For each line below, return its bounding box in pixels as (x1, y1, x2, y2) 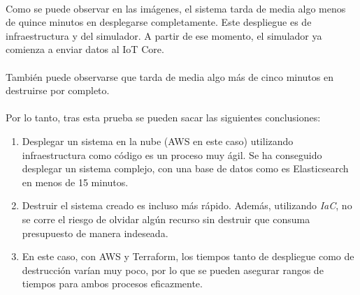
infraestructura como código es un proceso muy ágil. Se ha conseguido (22, 147, 322, 162)
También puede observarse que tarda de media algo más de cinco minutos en (6, 69, 333, 84)
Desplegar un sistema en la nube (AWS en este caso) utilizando (22, 133, 294, 148)
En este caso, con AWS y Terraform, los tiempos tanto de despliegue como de (22, 249, 354, 264)
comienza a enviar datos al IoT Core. (6, 42, 164, 56)
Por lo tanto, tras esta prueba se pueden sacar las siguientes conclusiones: (6, 110, 321, 125)
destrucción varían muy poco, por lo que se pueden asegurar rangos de (22, 262, 324, 277)
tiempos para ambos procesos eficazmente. (22, 276, 203, 291)
